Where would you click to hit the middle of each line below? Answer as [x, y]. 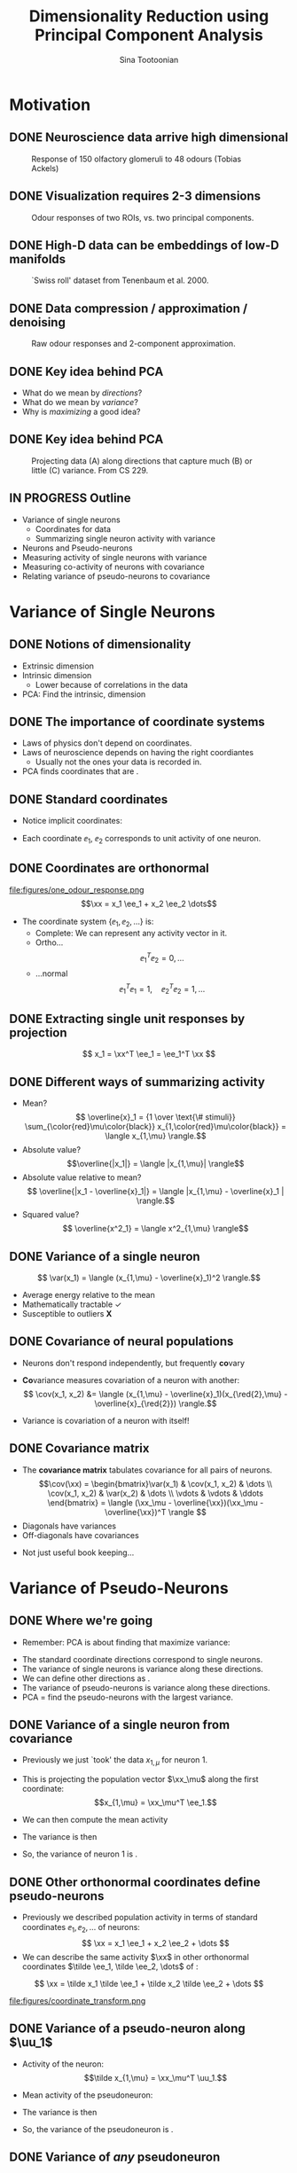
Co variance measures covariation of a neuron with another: [131, 1380]
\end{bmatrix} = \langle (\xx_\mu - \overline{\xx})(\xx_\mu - [156, 1502]
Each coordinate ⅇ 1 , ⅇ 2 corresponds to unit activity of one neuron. [141, 840]
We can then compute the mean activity [95, 1820]
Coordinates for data [73, 528]
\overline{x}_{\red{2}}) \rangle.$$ [156, 1403]
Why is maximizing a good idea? [81, 411]
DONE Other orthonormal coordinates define [135, 1882]
